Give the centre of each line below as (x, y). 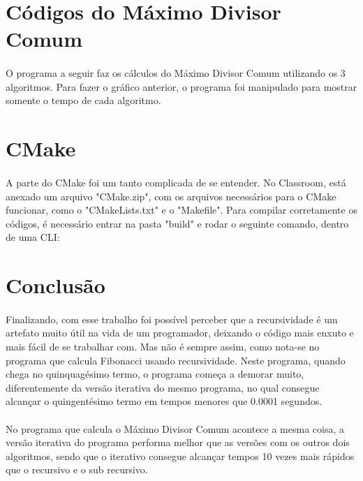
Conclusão (55, 285)
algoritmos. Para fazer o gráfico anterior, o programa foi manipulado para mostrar (181, 86)
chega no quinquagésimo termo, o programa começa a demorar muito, (155, 374)
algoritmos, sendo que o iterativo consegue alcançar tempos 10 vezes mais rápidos (180, 456)
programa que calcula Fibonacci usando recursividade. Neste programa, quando (176, 360)
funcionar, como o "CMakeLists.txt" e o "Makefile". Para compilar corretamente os (181, 210)
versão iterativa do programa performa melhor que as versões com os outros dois (178, 442)
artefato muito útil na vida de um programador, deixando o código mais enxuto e (180, 333)
